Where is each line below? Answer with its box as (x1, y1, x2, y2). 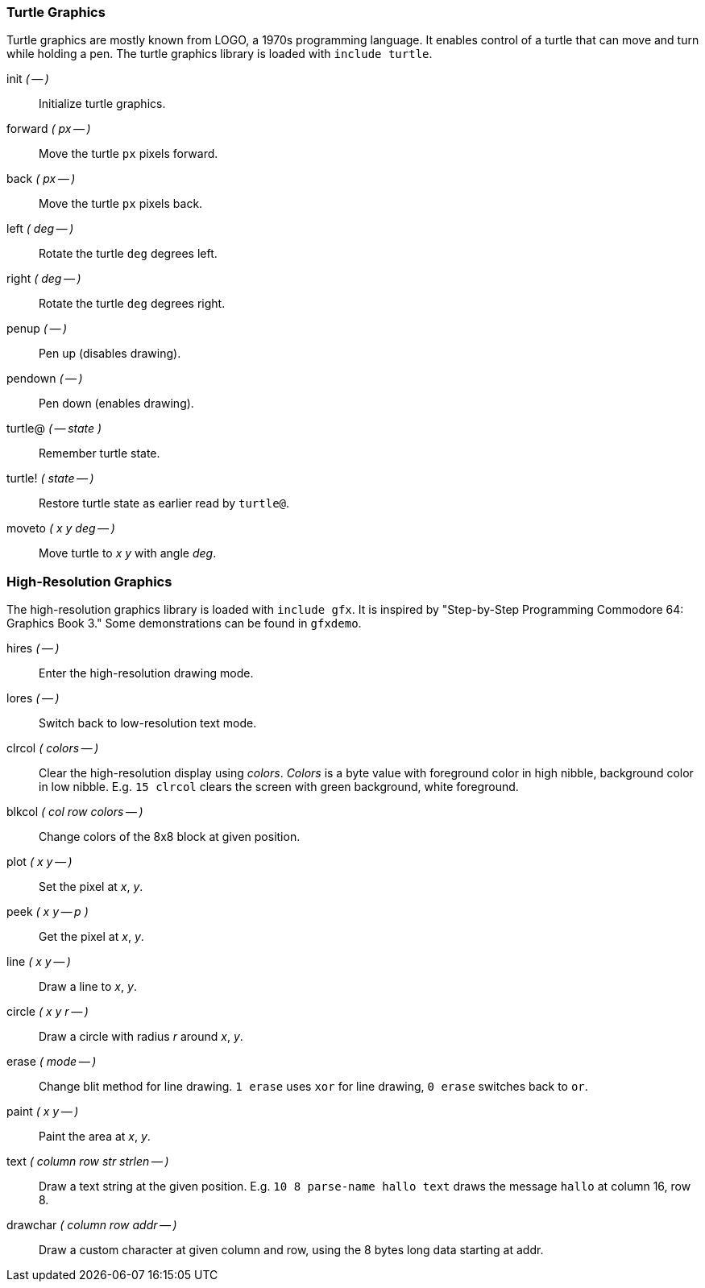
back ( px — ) (6, 172, 76, 186)
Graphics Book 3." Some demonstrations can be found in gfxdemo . (6, 616, 362, 631)
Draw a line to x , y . (39, 979, 137, 994)
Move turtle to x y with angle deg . (39, 546, 217, 561)
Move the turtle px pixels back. (39, 197, 203, 211)
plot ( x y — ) (6, 855, 73, 869)
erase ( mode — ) (6, 1054, 97, 1069)
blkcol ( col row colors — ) (6, 805, 143, 819)
